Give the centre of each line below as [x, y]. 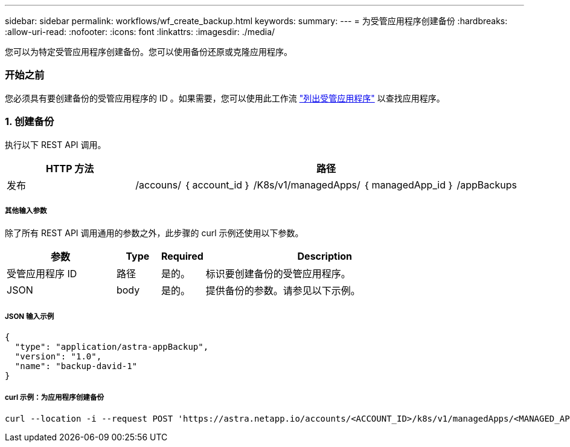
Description [325, 256]
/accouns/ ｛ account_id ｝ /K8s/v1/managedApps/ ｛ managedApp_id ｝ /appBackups [326, 185]
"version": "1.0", [58, 357]
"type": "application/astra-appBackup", [112, 347]
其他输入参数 [26, 211]
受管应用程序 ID [42, 274]
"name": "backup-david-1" [76, 366]
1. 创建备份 [30, 122]
